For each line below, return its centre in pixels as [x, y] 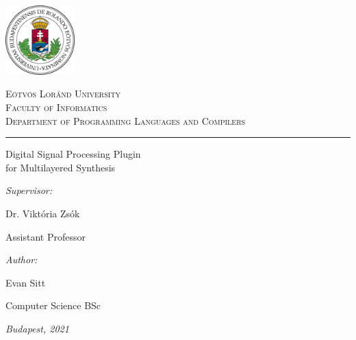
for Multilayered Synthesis [61, 167]
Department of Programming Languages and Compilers [126, 120]
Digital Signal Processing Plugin [73, 154]
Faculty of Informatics [56, 107]
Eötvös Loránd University [63, 94]
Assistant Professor [46, 236]
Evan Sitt [26, 282]
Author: [22, 259]
